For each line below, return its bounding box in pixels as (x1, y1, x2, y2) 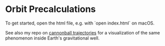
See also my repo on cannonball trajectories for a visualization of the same (5, 29, 160, 35)
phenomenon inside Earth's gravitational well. (5, 35, 100, 41)
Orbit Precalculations (5, 3, 96, 15)
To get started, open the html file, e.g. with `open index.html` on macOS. (5, 20, 155, 26)
